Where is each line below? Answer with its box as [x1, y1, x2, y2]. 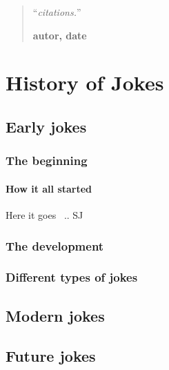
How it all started [6, 181, 92, 195]
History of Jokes [6, 68, 164, 97]
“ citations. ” [32, 5, 81, 19]
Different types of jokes [6, 269, 138, 286]
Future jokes [6, 345, 96, 367]
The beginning [6, 152, 88, 169]
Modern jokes [6, 304, 105, 326]
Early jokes [6, 115, 87, 137]
